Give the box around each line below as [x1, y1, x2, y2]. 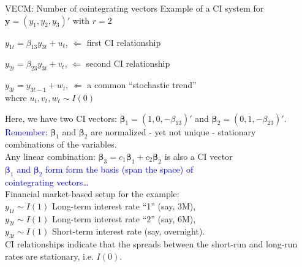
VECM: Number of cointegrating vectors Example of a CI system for [5, 2, 264, 14]
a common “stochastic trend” [87, 78, 197, 91]
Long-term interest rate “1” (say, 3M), [51, 199, 196, 212]
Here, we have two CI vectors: [5, 111, 117, 124]
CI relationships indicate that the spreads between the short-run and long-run [5, 238, 298, 250]
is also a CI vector [164, 149, 233, 162]
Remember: [5, 125, 48, 138]
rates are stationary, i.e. [5, 249, 94, 262]
